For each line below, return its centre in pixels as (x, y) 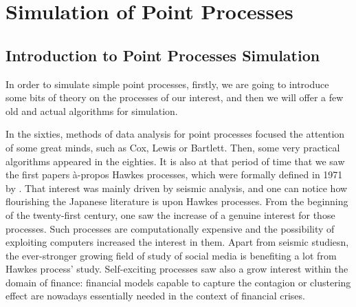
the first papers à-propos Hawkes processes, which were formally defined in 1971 (174, 174)
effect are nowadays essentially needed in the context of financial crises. (155, 296)
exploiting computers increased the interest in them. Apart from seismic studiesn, (177, 242)
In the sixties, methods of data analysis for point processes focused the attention (175, 134)
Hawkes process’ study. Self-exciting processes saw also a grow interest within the (177, 269)
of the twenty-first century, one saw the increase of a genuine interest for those (170, 214)
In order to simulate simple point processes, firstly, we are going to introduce (167, 84)
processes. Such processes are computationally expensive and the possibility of (170, 228)
